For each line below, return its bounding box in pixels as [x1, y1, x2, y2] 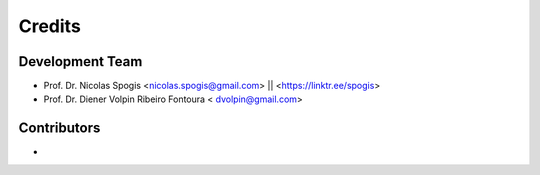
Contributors [18, 120, 101, 137]
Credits [18, 15, 82, 37]
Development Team [18, 53, 143, 70]
